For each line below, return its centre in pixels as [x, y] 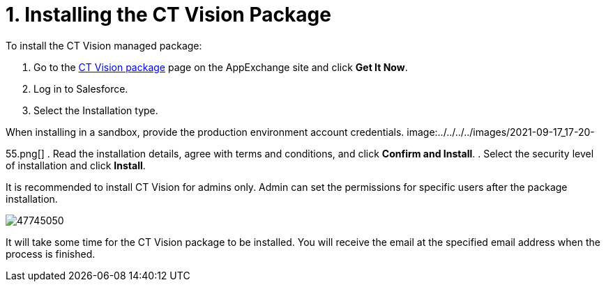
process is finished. [51, 254]
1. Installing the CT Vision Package [168, 15]
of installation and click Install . [76, 165]
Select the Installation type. [96, 110]
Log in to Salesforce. [81, 88]
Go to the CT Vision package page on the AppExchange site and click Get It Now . [221, 67]
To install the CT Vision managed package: [104, 45]
